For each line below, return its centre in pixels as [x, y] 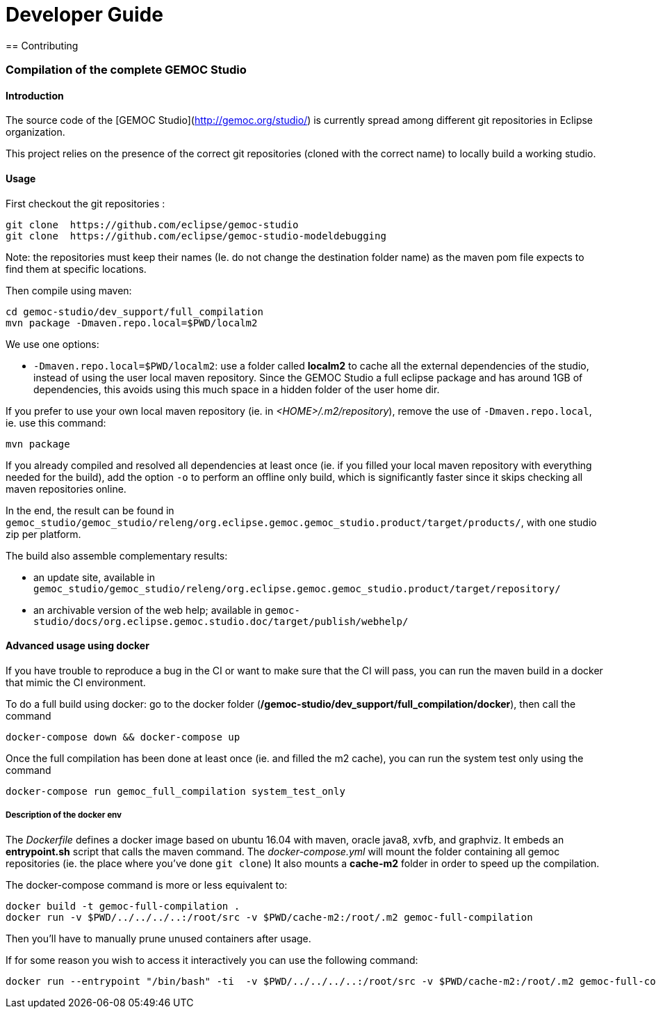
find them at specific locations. [76, 269]
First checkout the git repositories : [85, 203]
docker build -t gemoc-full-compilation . [123, 906]
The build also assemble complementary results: [117, 555]
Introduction [35, 95]
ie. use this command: [56, 422]
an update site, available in [94, 577]
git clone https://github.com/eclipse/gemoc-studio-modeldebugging [196, 236]
